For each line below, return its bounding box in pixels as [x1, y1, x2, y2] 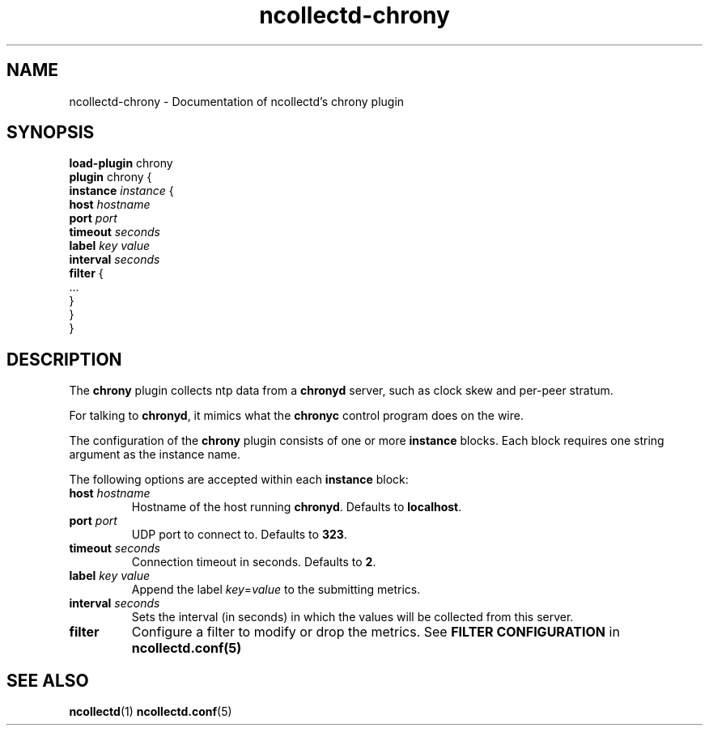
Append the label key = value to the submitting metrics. [131, 582, 421, 597]
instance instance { [69, 184, 174, 198]
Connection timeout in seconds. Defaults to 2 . [131, 555, 376, 569]
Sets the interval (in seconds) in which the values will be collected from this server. [131, 610, 574, 624]
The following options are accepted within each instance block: [69, 472, 409, 487]
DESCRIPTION [6, 349, 122, 370]
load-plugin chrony [69, 156, 173, 171]
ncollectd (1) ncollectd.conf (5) [69, 704, 232, 719]
